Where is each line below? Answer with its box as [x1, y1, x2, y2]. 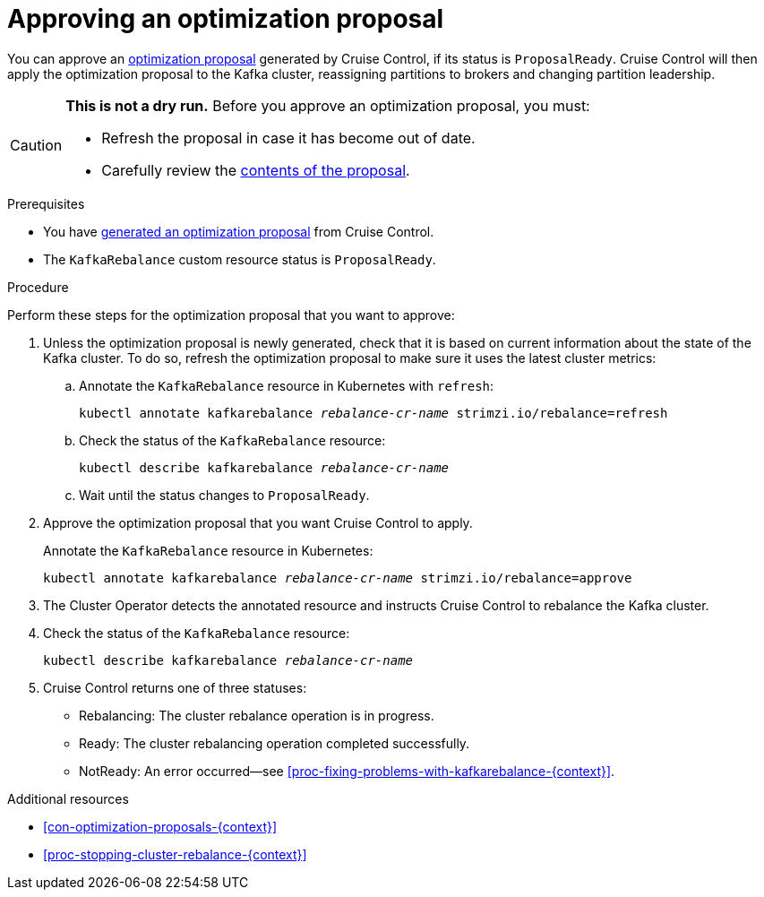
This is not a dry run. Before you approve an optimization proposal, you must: [65, 96, 590, 115]
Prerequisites [7, 195, 85, 211]
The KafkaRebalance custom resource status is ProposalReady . [43, 251, 436, 267]
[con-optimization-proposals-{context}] [43, 818, 278, 834]
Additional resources [7, 790, 129, 806]
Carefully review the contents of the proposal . [101, 160, 410, 179]
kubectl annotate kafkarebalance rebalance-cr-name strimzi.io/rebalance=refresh [79, 405, 668, 420]
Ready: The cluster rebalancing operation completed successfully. [79, 735, 470, 751]
